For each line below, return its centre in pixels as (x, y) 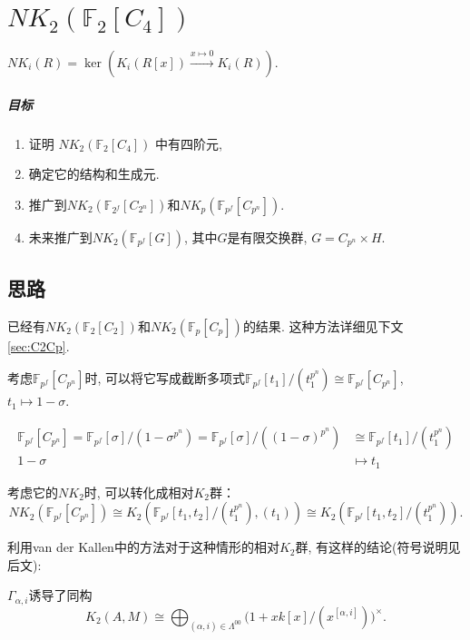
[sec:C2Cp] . (39, 345)
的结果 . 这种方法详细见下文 (323, 325)
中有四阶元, (189, 143)
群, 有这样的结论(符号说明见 (378, 547)
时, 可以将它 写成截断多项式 (165, 378)
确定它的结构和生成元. (94, 174)
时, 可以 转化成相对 (139, 492)
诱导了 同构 (60, 595)
